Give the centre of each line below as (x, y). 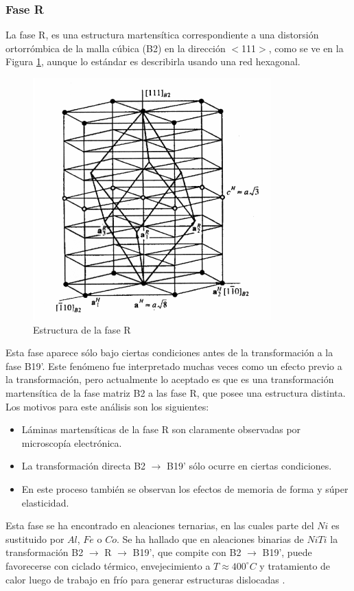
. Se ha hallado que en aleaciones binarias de (210, 538)
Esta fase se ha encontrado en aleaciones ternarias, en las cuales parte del (160, 525)
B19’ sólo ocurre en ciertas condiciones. (249, 466)
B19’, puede (287, 552)
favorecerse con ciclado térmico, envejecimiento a (108, 565)
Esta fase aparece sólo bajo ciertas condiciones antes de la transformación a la (169, 352)
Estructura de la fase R (82, 329)
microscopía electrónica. (72, 442)
